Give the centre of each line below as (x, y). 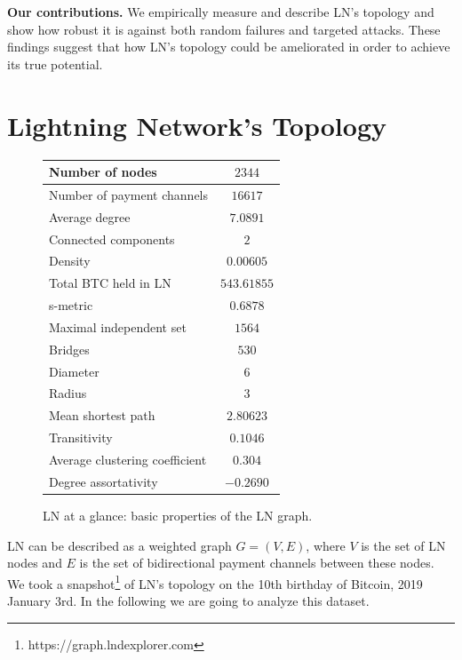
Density (70, 261)
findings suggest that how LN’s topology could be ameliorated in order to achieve (229, 47)
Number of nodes (103, 171)
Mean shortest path (102, 415)
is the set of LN (403, 545)
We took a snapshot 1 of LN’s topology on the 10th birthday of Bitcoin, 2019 (215, 582)
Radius (68, 393)
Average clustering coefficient (128, 459)
